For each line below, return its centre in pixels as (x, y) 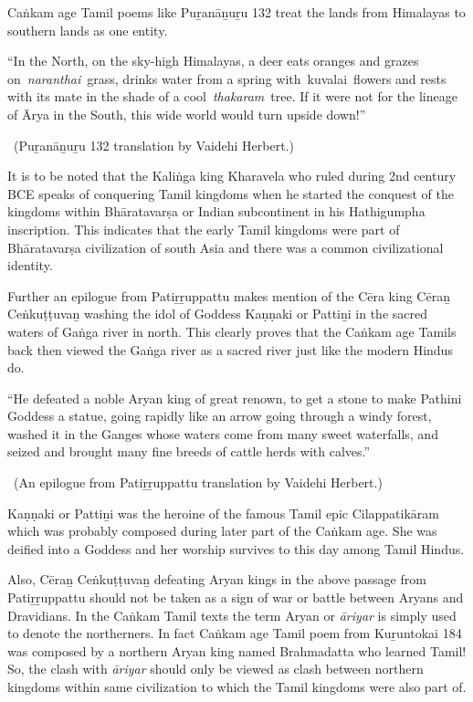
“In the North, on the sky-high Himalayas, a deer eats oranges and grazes (213, 61)
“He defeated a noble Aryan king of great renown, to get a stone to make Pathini (235, 398)
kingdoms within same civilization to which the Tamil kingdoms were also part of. (237, 686)
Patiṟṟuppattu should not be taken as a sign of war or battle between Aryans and (236, 597)
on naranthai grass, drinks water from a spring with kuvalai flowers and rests (227, 78)
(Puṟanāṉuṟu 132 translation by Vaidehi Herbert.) (153, 145)
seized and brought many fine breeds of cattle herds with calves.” (189, 451)
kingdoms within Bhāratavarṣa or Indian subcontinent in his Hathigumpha (216, 211)
